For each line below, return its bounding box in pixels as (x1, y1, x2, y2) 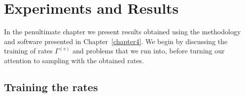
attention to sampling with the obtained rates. (4, 55, 144, 65)
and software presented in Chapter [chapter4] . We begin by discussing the (4, 36, 228, 46)
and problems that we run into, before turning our (72, 46, 225, 56)
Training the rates (4, 79, 98, 94)
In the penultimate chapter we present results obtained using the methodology (4, 26, 241, 37)
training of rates (4, 46, 53, 56)
